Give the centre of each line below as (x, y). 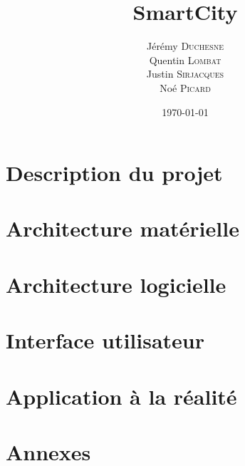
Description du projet (114, 173)
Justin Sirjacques (185, 74)
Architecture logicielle (116, 284)
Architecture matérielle (123, 228)
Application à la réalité (121, 396)
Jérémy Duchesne (185, 46)
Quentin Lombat (185, 59)
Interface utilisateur (105, 340)
